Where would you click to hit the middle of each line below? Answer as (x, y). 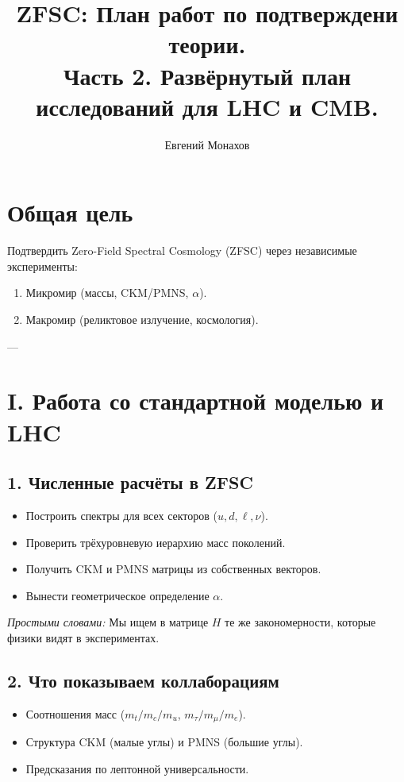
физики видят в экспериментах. (83, 637)
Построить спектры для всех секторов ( (121, 515)
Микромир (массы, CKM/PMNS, (107, 293)
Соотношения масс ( (75, 713)
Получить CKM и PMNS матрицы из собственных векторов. (173, 569)
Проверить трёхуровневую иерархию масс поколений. (156, 542)
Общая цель (70, 212)
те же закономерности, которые (300, 622)
